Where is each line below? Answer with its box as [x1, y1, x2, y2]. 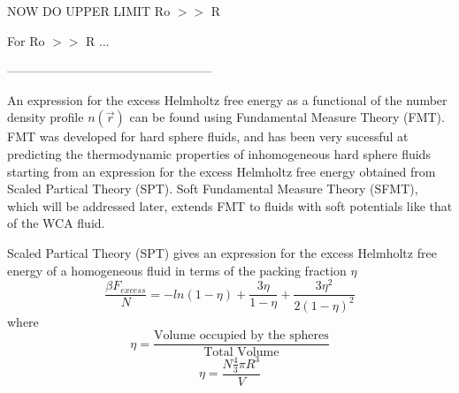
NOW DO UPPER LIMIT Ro [7, 2, 171, 19]
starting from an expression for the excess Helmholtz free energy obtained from [7, 162, 436, 180]
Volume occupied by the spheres [153, 329, 329, 343]
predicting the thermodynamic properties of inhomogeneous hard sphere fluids [7, 144, 431, 162]
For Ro [7, 31, 45, 49]
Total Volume [203, 346, 279, 359]
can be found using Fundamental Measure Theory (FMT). [129, 108, 445, 126]
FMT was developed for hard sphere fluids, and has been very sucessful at [7, 127, 409, 146]
